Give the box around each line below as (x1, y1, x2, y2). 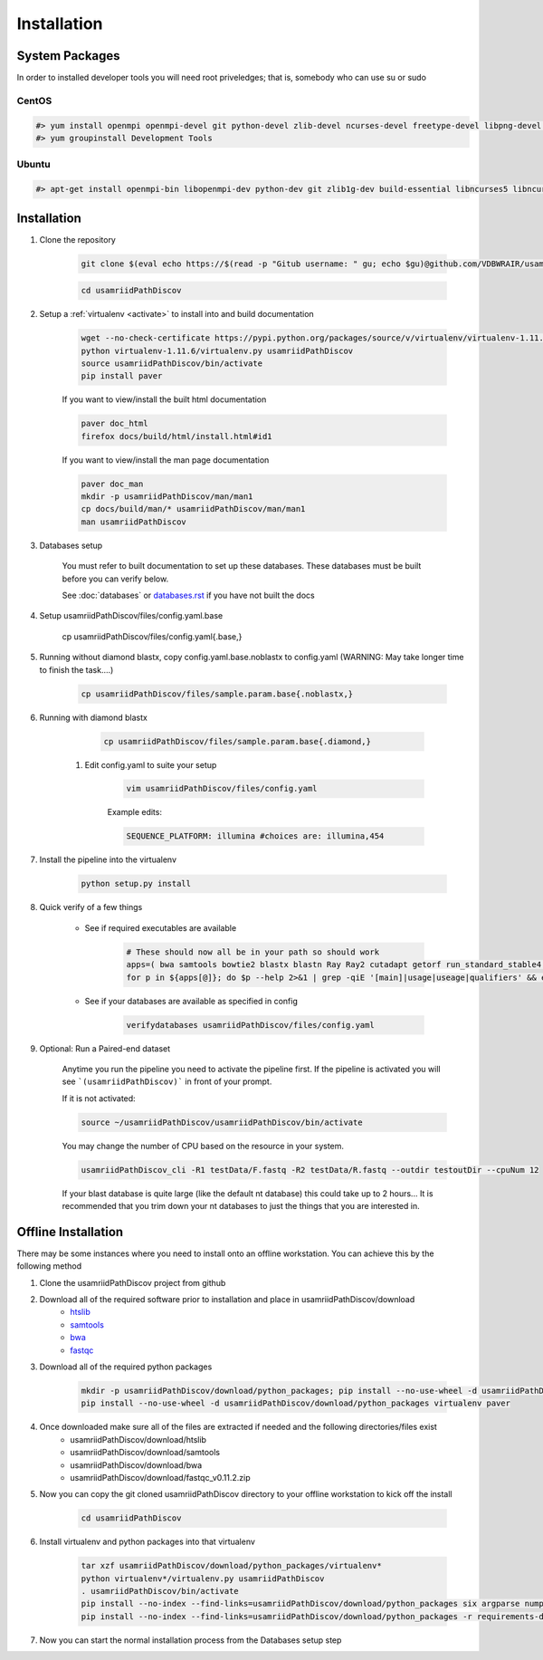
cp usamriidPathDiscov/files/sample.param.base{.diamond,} (103, 736, 371, 746)
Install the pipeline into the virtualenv (39, 854, 176, 865)
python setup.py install (81, 878, 192, 889)
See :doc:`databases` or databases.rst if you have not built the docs (62, 590, 316, 600)
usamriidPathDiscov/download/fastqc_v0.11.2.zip (70, 1472, 251, 1482)
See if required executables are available (84, 922, 237, 933)
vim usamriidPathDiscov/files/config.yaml (126, 783, 318, 794)
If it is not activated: (62, 1092, 136, 1104)
